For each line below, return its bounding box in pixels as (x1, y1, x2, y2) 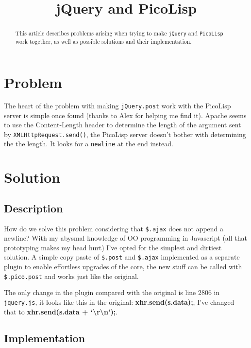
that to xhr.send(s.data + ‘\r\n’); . (4, 306, 118, 316)
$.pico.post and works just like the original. (4, 271, 139, 281)
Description (4, 200, 63, 215)
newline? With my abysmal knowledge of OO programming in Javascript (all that (4, 233, 247, 243)
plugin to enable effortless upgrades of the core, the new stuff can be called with (4, 261, 242, 272)
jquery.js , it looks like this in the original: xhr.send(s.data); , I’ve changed (4, 296, 234, 307)
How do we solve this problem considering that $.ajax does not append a (4, 223, 224, 233)
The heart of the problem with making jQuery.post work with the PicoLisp (4, 100, 231, 110)
